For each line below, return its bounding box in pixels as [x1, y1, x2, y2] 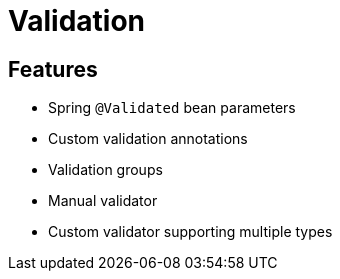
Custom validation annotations [48, 130, 248, 148]
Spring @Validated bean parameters [48, 99, 296, 117]
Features [8, 56, 98, 82]
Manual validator [48, 192, 158, 210]
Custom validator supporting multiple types [48, 223, 333, 241]
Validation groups [48, 161, 163, 179]
